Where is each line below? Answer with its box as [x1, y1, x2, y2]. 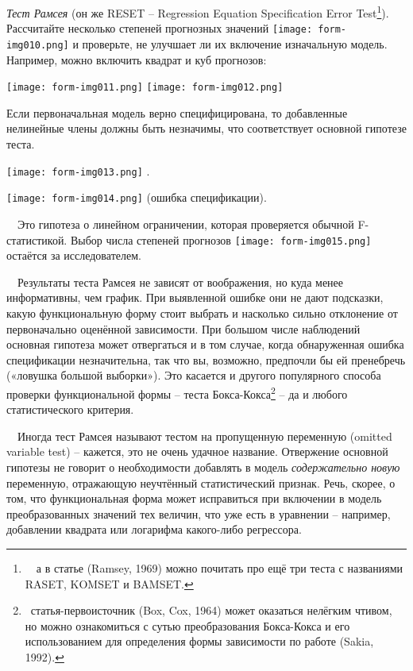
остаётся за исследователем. [6, 247, 141, 264]
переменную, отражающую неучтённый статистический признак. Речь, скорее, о [6, 474, 396, 491]
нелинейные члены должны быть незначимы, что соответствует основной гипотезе [6, 120, 407, 137]
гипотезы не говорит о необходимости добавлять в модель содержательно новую [6, 458, 400, 475]
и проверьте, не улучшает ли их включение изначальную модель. [72, 35, 388, 52]
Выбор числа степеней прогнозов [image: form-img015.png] [70, 231, 372, 248]
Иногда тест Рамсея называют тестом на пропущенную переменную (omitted [17, 427, 392, 444]
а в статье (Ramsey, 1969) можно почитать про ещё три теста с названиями [36, 559, 403, 576]
